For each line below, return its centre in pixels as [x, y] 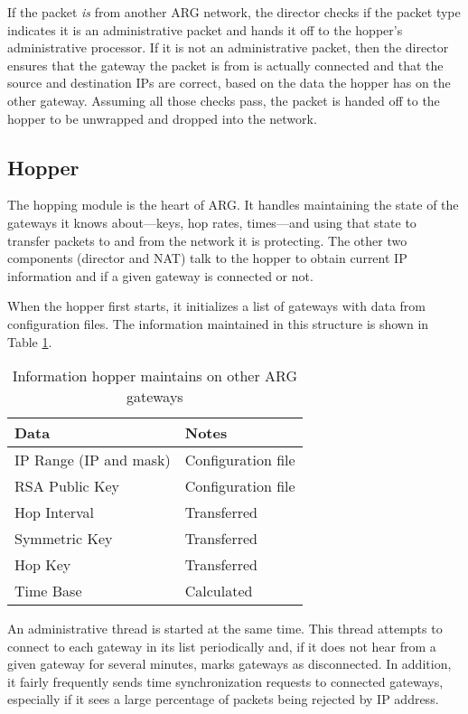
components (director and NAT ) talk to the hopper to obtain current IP [207, 258]
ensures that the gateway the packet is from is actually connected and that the [225, 65]
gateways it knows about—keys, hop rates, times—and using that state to [212, 222]
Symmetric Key [64, 539]
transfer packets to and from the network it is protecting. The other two [207, 240]
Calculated [219, 591]
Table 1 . [30, 341]
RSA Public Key [67, 486]
